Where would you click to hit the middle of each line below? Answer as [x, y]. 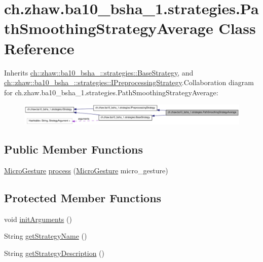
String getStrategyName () [46, 236]
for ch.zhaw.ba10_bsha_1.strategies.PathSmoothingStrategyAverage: [111, 92]
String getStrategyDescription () [54, 253]
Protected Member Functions [83, 197]
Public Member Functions [73, 149]
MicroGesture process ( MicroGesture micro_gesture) [86, 170]
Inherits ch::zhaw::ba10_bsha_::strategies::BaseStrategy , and [99, 72]
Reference [39, 48]
